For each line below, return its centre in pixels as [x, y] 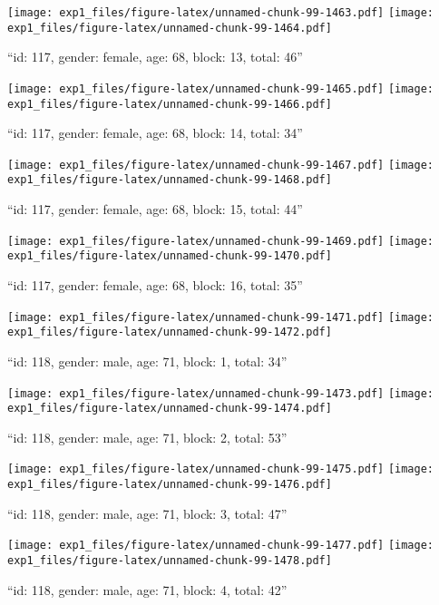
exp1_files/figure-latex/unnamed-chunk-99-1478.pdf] [170, 561]
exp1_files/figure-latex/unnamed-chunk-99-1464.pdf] [170, 28]
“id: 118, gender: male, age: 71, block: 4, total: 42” [147, 589]
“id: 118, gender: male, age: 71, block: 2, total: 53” [147, 437]
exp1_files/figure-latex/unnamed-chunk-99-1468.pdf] [170, 180]
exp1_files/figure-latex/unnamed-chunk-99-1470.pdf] [170, 256]
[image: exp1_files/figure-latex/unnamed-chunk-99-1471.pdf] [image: [221, 317]
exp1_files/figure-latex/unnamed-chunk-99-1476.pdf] [170, 485]
